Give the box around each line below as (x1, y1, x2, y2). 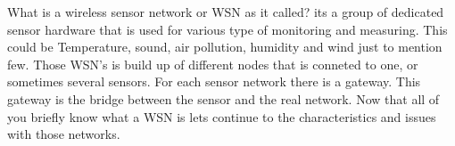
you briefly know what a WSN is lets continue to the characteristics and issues (7, 107, 436, 126)
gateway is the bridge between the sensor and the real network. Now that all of (7, 89, 440, 108)
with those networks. (7, 125, 120, 143)
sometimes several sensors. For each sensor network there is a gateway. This (7, 72, 421, 91)
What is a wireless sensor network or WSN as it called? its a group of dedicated (7, 3, 444, 20)
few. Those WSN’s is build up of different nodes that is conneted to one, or (7, 54, 418, 73)
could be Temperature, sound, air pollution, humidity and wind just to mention (7, 37, 443, 56)
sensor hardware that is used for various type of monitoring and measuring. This (7, 20, 448, 38)
